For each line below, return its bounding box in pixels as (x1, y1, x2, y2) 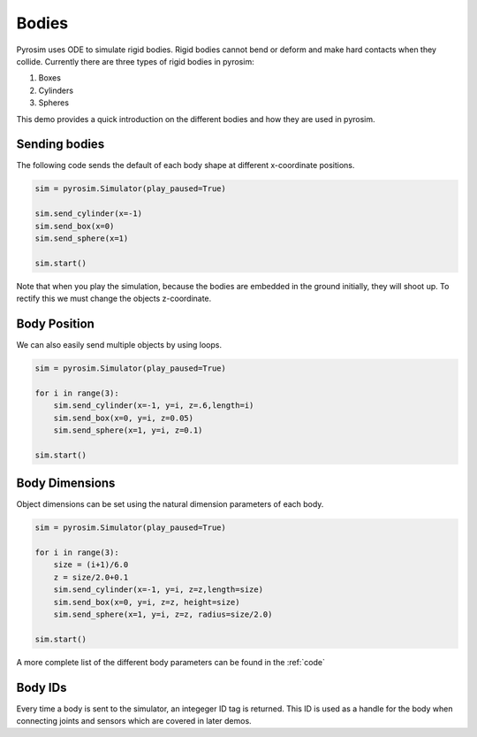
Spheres (38, 97, 70, 108)
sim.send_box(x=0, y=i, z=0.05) (53, 412, 194, 423)
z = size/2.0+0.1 (53, 572, 129, 582)
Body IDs (16, 679, 67, 695)
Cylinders (38, 85, 74, 96)
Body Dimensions (16, 476, 116, 491)
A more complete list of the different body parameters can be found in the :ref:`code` (16, 656, 326, 667)
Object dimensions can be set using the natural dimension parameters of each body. (16, 499, 324, 510)
